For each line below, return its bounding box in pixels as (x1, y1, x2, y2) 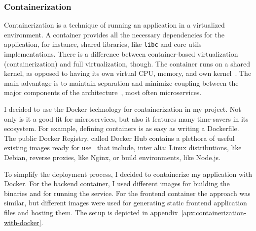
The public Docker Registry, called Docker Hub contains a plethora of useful (4, 132, 235, 143)
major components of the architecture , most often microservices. (4, 87, 202, 98)
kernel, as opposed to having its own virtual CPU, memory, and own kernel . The (4, 68, 252, 78)
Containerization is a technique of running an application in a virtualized (4, 20, 225, 30)
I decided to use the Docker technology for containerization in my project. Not (4, 104, 241, 114)
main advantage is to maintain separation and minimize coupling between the (4, 77, 239, 88)
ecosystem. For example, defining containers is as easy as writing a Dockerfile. (4, 123, 239, 133)
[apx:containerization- (181, 207, 247, 217)
